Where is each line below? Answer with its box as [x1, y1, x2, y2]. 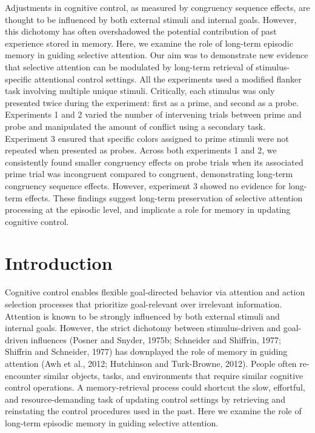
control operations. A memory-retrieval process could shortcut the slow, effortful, [5, 381, 305, 394]
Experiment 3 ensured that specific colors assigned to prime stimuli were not [5, 132, 290, 144]
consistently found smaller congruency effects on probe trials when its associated [5, 155, 303, 168]
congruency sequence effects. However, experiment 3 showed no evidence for [5, 179, 286, 192]
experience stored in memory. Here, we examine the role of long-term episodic [5, 36, 293, 49]
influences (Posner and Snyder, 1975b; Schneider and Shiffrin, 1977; [30, 333, 282, 346]
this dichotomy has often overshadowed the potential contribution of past [5, 25, 277, 38]
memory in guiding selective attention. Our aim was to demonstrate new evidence [5, 49, 308, 61]
